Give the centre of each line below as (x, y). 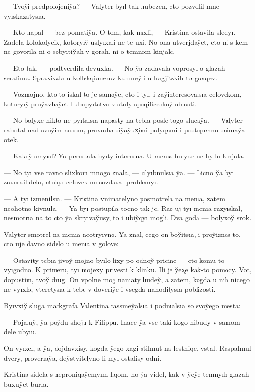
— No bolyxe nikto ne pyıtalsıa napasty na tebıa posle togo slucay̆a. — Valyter (124, 120)
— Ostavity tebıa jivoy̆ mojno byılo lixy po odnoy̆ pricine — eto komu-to (114, 260)
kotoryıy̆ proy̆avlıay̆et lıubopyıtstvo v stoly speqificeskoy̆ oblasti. (100, 103)
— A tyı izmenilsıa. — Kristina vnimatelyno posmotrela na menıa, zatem (114, 198)
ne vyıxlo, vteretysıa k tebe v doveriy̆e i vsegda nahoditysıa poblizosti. (110, 289)
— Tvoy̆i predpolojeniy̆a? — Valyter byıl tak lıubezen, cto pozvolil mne (112, 6)
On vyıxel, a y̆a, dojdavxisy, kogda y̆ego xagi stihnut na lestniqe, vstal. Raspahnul (127, 348)
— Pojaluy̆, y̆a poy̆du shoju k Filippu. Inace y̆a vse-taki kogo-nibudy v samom (122, 322)
